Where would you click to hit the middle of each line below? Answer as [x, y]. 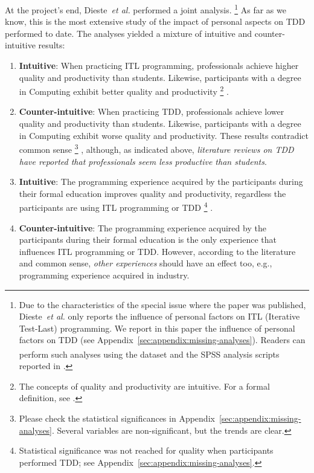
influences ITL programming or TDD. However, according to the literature [157, 251]
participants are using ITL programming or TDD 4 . [116, 206]
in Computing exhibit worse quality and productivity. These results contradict [164, 135]
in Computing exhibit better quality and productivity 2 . [124, 90]
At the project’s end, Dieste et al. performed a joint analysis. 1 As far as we [146, 9]
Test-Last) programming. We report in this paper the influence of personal [157, 328]
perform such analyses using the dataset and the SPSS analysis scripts [149, 354]
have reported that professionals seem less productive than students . [143, 161]
